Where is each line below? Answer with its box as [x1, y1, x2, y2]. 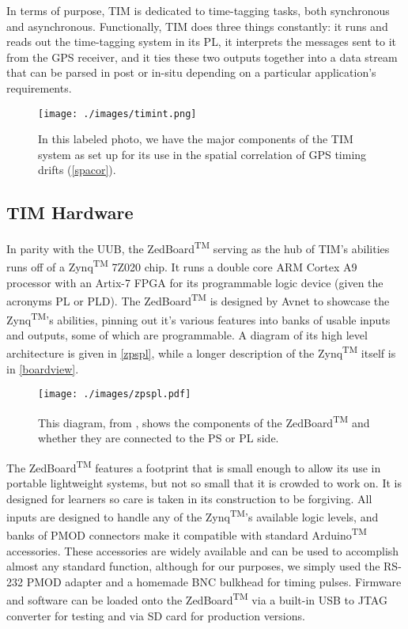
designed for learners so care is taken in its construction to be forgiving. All [6, 490, 372, 506]
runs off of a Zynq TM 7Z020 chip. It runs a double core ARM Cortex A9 [6, 256, 357, 275]
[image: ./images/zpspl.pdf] [38, 388, 191, 400]
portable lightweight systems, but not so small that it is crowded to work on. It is [6, 474, 402, 491]
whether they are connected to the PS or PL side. [38, 430, 279, 446]
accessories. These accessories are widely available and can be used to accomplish [6, 542, 399, 559]
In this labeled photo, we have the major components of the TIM [38, 131, 353, 147]
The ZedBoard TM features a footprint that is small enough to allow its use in [6, 457, 381, 476]
